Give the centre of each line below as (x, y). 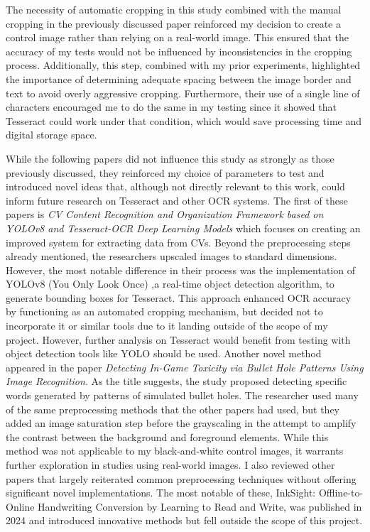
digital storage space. (51, 135)
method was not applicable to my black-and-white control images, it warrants (175, 451)
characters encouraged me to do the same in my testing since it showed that (171, 107)
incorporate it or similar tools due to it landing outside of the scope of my (167, 326)
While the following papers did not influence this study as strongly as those (170, 158)
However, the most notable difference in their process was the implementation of (180, 270)
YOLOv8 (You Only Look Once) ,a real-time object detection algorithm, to (170, 284)
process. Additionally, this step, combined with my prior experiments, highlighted (183, 65)
